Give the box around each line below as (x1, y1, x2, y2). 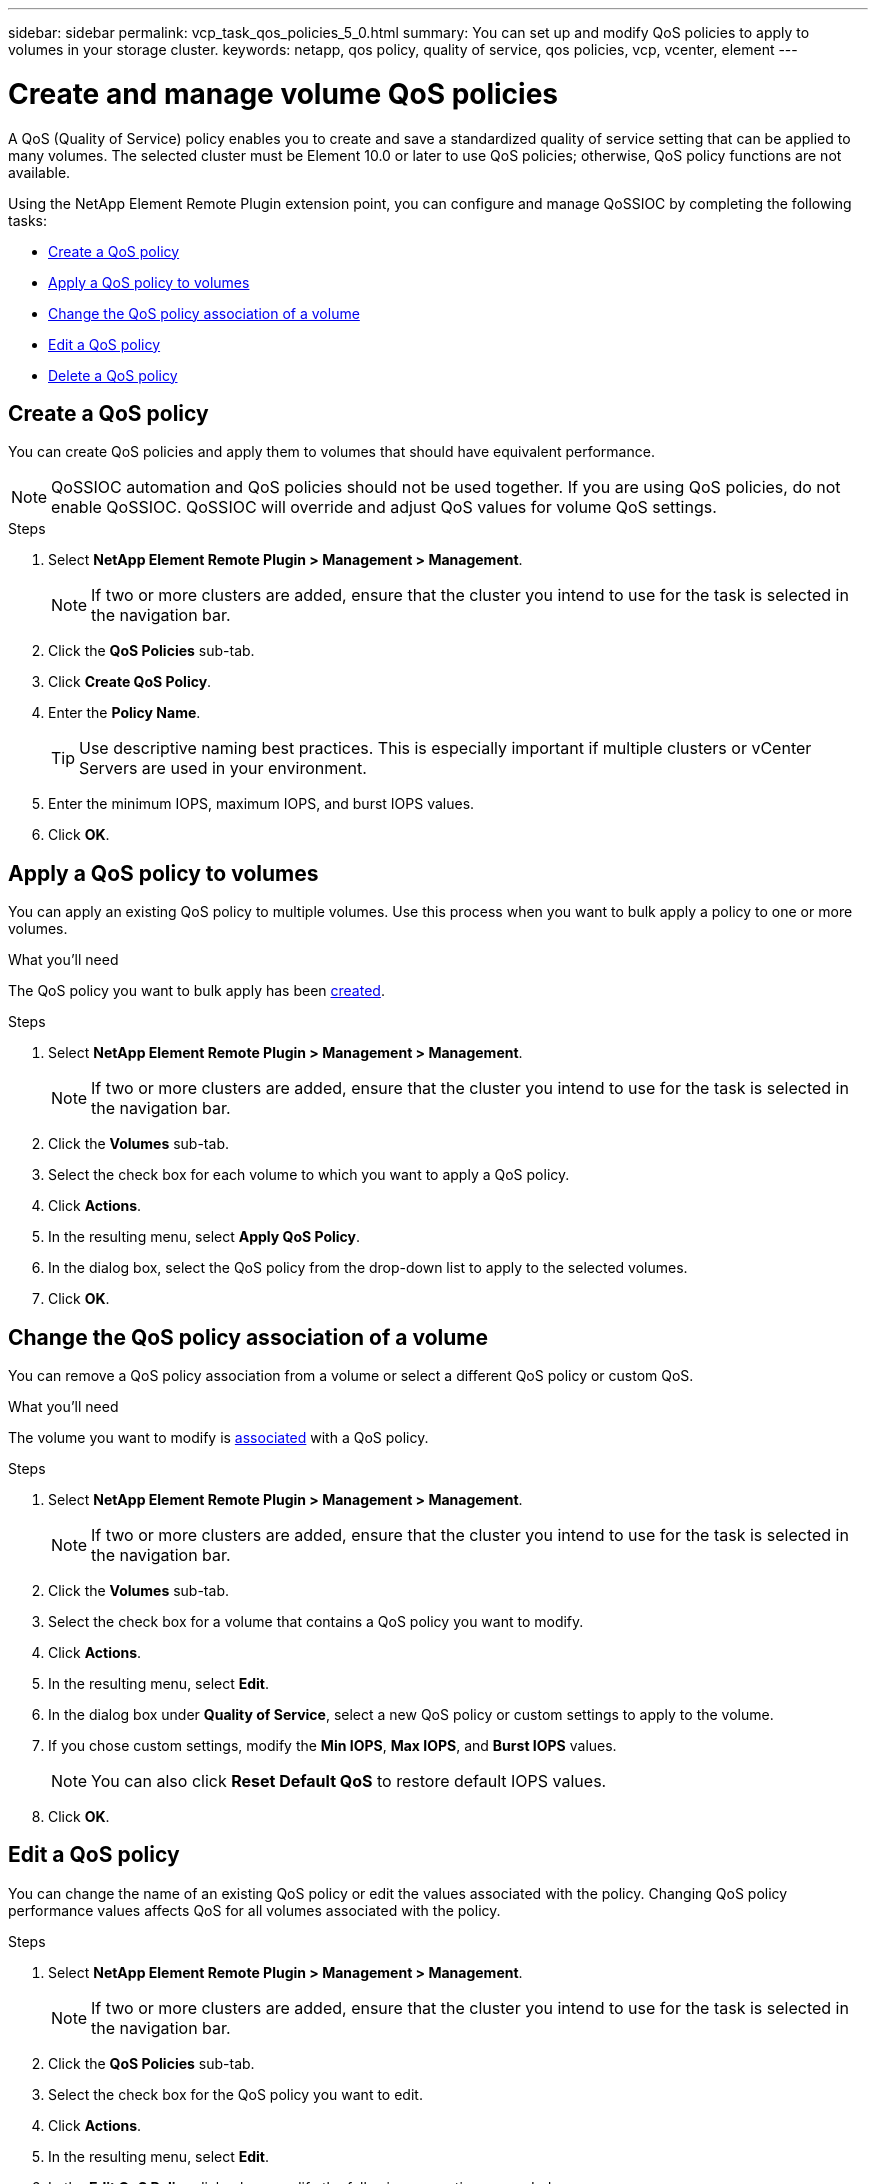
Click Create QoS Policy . (48, 673, 212, 691)
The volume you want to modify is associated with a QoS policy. (8, 1429, 429, 1447)
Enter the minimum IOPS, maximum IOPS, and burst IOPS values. (48, 795, 475, 813)
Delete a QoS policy (48, 366, 178, 384)
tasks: (8, 211, 48, 229)
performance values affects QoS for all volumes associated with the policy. (8, 1901, 501, 1919)
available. (8, 163, 71, 181)
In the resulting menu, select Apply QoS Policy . (48, 1228, 361, 1246)
